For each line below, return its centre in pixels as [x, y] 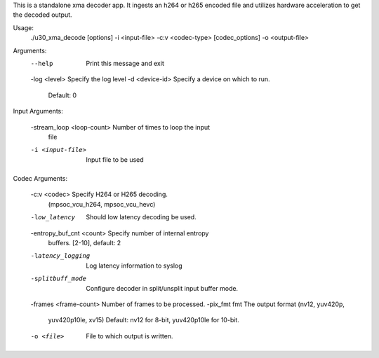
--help [42, 63]
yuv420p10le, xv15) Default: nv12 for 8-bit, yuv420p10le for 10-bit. [144, 320]
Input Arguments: [38, 111]
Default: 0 [62, 95]
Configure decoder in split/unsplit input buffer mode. [162, 288]
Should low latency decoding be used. [141, 217]
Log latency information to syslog [134, 266]
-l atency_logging [60, 256]
